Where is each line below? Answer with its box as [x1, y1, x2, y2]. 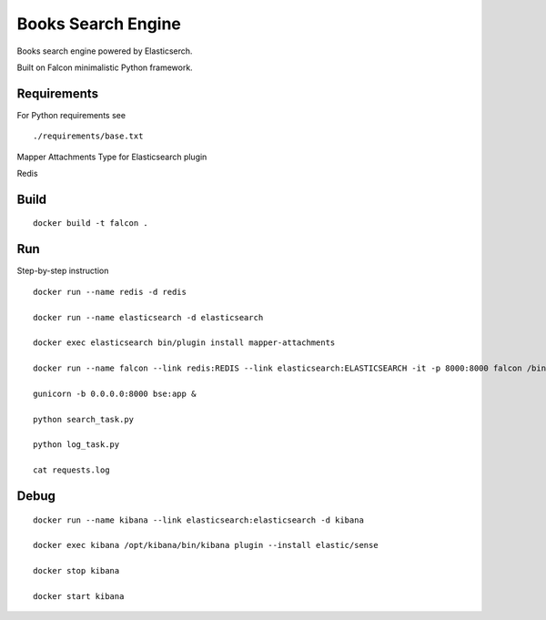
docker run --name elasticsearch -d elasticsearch [33, 312, 264, 322]
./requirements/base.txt [33, 131, 144, 141]
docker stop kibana [33, 565, 120, 576]
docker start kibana [33, 591, 125, 601]
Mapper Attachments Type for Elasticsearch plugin [16, 151, 207, 162]
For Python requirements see [16, 109, 126, 120]
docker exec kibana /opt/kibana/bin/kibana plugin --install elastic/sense [33, 540, 379, 551]
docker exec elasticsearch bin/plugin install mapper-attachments [33, 338, 336, 348]
